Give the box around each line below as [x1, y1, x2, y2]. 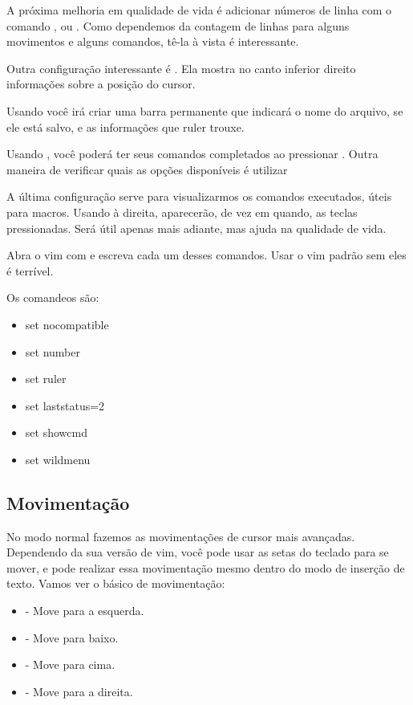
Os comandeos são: [6, 289, 99, 306]
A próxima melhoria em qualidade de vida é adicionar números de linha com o [6, 2, 392, 18]
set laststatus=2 [25, 397, 105, 414]
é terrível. [6, 262, 54, 279]
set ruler [25, 370, 67, 387]
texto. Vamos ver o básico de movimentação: [6, 575, 225, 592]
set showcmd [25, 424, 87, 441]
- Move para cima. [25, 656, 115, 673]
